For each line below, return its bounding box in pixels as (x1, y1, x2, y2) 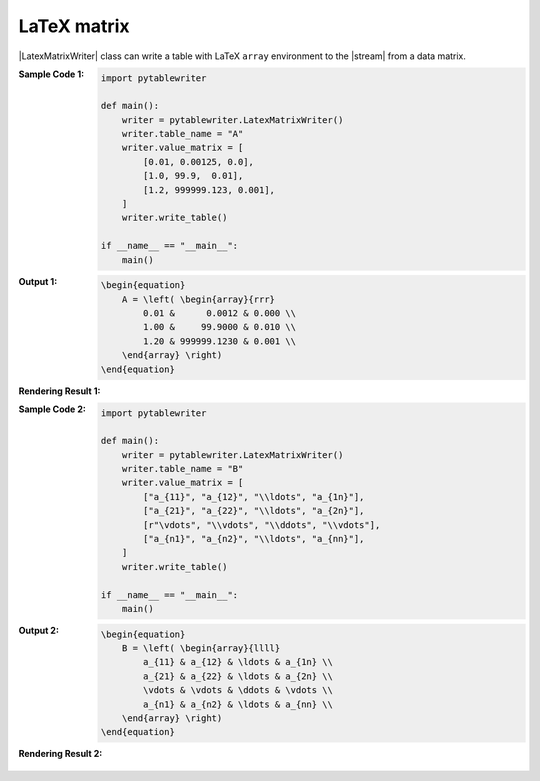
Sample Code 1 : (18, 68, 85, 80)
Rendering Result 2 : (18, 748, 103, 760)
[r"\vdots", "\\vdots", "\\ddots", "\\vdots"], (143, 519, 381, 530)
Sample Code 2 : (18, 403, 87, 415)
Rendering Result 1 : (18, 385, 101, 397)
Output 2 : (18, 624, 60, 636)
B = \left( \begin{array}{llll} (121, 642, 281, 654)
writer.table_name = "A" (121, 128, 244, 140)
